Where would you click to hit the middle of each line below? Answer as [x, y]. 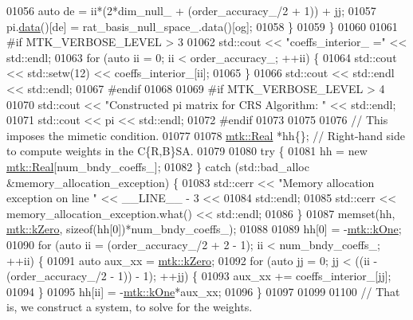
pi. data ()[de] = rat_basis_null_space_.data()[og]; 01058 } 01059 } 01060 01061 [202, 26]
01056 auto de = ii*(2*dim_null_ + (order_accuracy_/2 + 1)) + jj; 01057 [191, 10]
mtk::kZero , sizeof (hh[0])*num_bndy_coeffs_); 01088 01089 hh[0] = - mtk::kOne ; [204, 229]
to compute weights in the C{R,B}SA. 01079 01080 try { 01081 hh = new [187, 151]
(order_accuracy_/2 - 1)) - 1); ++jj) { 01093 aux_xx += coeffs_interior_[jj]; [199, 276]
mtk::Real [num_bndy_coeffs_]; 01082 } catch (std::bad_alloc [158, 166]
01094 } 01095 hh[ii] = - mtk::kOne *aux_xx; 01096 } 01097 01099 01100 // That [203, 291]
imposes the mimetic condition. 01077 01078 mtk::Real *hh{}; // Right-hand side [206, 135]
